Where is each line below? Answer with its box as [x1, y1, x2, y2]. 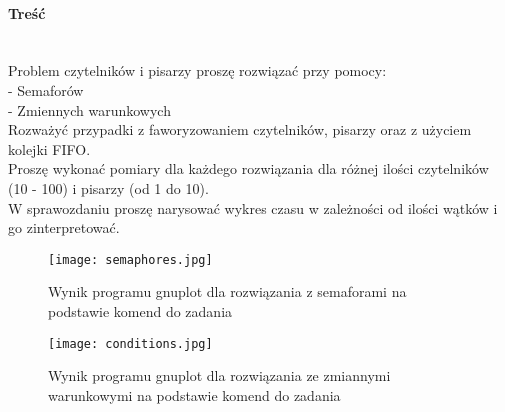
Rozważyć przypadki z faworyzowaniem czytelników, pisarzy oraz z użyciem [8, 119, 472, 140]
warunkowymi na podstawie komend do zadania [48, 384, 341, 405]
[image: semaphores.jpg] [48, 252, 213, 267]
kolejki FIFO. [8, 138, 91, 159]
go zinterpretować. [8, 217, 120, 238]
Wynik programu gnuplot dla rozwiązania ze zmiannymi [48, 365, 391, 386]
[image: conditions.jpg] [48, 336, 213, 351]
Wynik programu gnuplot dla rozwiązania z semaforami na [48, 281, 407, 302]
